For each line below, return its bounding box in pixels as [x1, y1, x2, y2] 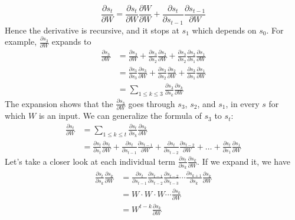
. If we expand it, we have [197, 155, 290, 167]
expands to [51, 35, 91, 48]
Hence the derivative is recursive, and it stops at [5, 24, 179, 36]
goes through [128, 97, 175, 109]
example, [5, 35, 37, 48]
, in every [225, 97, 260, 109]
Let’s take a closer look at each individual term [5, 155, 175, 167]
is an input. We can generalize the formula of [38, 109, 202, 122]
